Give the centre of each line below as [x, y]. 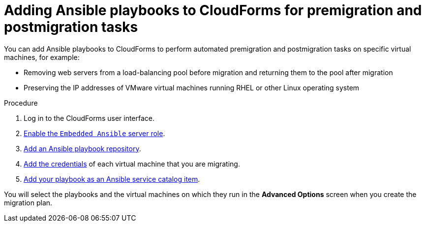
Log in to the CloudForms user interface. [89, 118]
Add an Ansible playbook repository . [82, 148]
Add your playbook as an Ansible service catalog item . [112, 179]
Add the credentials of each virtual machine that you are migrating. [132, 164]
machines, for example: [42, 57]
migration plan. [28, 202]
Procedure [21, 103]
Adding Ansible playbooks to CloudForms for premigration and [213, 10]
